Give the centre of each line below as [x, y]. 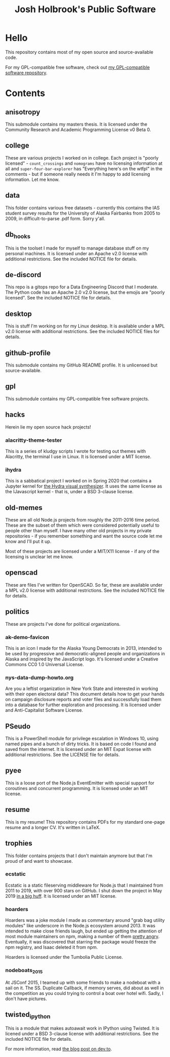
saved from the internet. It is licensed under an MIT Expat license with [78, 749]
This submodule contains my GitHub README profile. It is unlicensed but [81, 365]
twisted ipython [28, 1015]
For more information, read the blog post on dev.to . [59, 1049]
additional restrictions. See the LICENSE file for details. [63, 755]
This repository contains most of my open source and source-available [79, 52]
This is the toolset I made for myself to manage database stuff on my [77, 248]
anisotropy [23, 112]
